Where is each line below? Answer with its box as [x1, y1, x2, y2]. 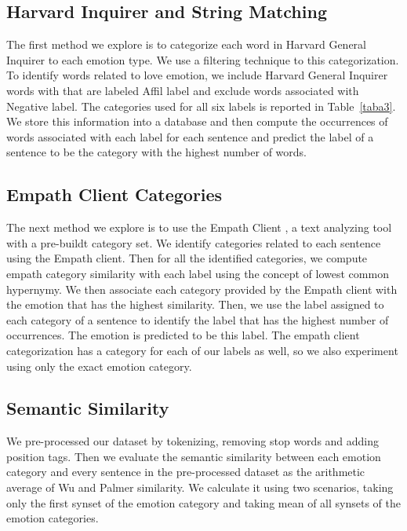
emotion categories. [6, 510, 99, 526]
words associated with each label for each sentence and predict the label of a [6, 128, 374, 145]
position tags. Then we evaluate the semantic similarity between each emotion [6, 448, 381, 464]
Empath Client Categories [6, 182, 223, 207]
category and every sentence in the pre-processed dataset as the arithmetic [6, 463, 365, 480]
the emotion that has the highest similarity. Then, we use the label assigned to [6, 296, 384, 313]
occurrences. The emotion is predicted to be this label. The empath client [6, 327, 360, 343]
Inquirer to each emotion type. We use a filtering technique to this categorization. [6, 51, 399, 68]
